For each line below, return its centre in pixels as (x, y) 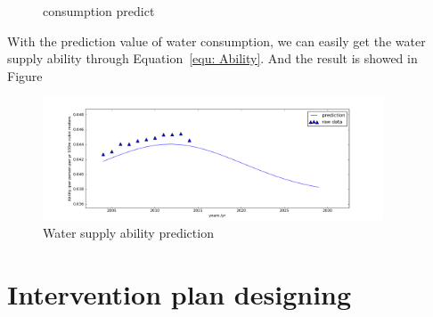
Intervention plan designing (180, 293)
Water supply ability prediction (128, 232)
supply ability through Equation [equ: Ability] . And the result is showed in (212, 58)
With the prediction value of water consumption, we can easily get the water (216, 41)
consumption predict (99, 11)
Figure (25, 75)
